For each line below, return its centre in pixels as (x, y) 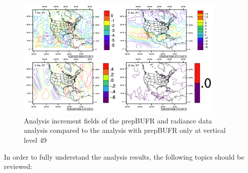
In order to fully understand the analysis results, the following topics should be (124, 156)
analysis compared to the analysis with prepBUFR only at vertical (125, 130)
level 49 (35, 140)
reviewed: (18, 166)
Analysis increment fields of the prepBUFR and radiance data (118, 120)
